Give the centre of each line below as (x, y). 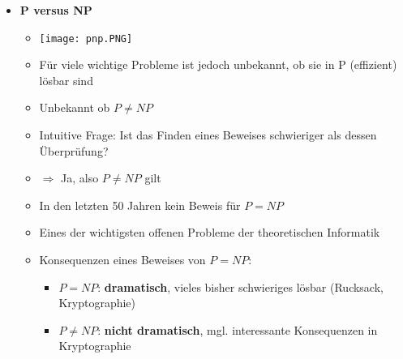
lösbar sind (66, 80)
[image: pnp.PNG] (86, 38)
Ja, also (79, 178)
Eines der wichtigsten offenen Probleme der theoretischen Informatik (210, 232)
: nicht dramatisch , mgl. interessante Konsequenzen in (238, 329)
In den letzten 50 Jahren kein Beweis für (140, 205)
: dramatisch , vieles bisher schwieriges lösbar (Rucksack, (240, 286)
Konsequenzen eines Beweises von (122, 259)
